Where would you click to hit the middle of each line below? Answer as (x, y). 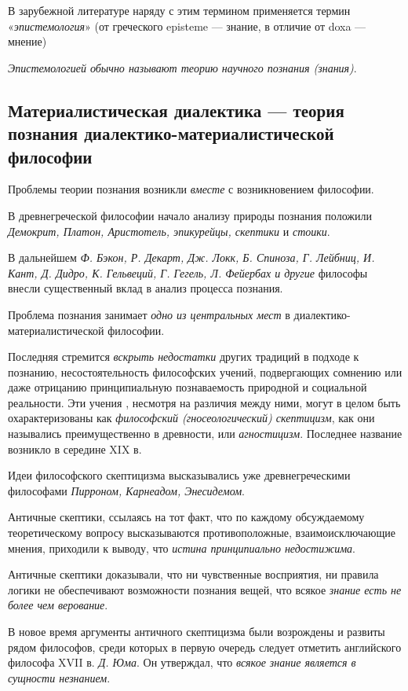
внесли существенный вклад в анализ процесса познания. (146, 288)
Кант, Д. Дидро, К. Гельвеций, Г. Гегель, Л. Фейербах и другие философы (188, 272)
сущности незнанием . (59, 677)
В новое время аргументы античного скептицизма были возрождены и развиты (197, 632)
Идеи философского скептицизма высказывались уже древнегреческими (179, 475)
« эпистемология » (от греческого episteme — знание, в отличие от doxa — (187, 26)
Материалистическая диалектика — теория (176, 110)
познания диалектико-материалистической (171, 133)
